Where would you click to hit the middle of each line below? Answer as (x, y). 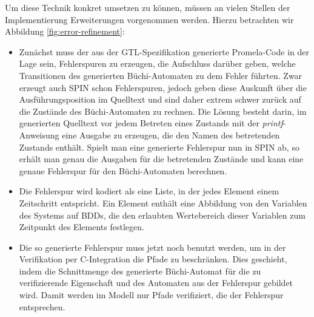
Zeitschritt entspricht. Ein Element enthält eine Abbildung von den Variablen (163, 203)
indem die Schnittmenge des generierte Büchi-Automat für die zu (140, 271)
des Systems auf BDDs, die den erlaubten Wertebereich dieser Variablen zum (162, 215)
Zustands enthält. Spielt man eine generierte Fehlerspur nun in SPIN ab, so (159, 147)
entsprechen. (42, 306)
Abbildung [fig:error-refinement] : (65, 31)
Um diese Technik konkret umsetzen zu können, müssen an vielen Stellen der (148, 7)
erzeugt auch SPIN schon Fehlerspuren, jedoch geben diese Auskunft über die (163, 87)
